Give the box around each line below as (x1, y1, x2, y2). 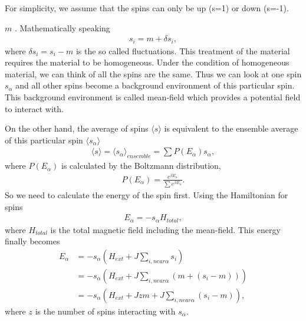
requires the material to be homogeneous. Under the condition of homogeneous (5, 56, 289, 68)
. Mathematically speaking (14, 21, 110, 34)
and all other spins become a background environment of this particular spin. (15, 79, 295, 91)
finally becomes (5, 235, 60, 247)
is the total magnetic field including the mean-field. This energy (50, 223, 281, 235)
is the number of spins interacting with (35, 305, 176, 317)
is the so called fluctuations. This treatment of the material (75, 44, 290, 57)
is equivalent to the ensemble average (164, 122, 298, 135)
